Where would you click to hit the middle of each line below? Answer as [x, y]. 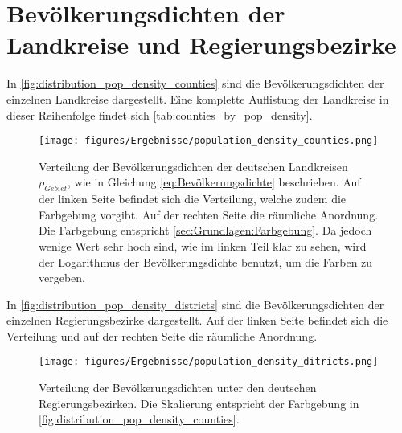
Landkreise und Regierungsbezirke [201, 45]
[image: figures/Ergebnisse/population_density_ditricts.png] [209, 362]
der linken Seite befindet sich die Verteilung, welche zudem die [193, 199]
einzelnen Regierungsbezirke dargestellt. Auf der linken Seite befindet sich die [197, 320]
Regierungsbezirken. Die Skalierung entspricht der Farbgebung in [199, 403]
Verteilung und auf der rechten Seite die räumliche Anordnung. [162, 335]
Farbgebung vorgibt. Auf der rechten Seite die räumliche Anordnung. [209, 214]
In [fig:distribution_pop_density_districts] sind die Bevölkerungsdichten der [195, 304]
